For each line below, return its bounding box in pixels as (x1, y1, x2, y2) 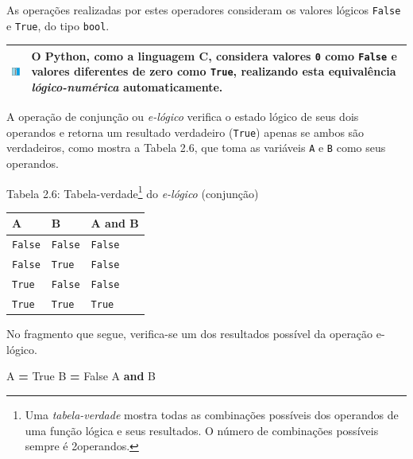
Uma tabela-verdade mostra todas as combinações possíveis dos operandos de (25, 406, 399, 422)
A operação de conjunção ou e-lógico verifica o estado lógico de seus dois (6, 108, 359, 125)
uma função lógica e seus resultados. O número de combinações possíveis (25, 422, 379, 438)
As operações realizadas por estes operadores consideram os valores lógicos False (6, 2, 401, 18)
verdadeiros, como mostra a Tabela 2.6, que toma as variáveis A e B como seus (6, 139, 386, 156)
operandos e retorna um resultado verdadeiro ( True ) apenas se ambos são (6, 123, 365, 140)
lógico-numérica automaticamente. (31, 79, 223, 95)
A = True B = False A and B (6, 368, 156, 384)
